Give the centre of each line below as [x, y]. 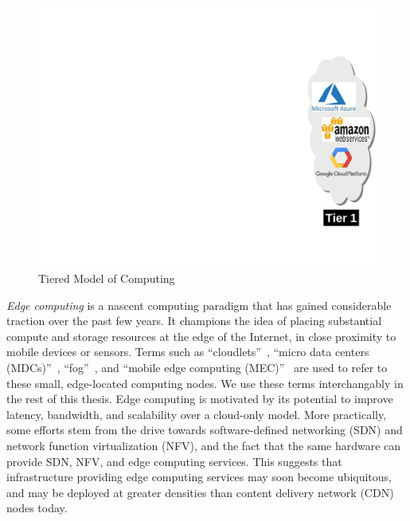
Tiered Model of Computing [107, 278]
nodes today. [37, 508]
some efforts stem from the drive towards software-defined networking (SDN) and [205, 430]
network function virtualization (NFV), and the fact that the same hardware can [204, 446]
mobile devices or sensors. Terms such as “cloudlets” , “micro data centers [188, 352]
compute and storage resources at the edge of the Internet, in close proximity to [201, 336]
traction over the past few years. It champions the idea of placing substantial [194, 321]
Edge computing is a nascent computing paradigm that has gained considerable [199, 305]
